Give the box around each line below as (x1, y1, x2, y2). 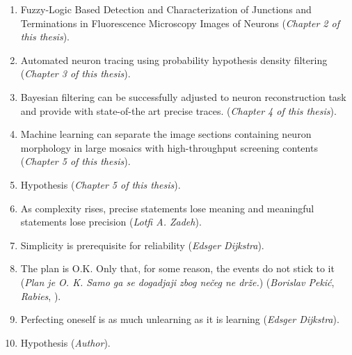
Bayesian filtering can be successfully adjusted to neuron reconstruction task (20, 89, 346, 104)
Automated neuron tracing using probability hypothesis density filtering (20, 52, 328, 67)
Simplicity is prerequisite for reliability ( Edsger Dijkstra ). (20, 237, 264, 252)
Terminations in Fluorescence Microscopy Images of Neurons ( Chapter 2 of (20, 15, 339, 30)
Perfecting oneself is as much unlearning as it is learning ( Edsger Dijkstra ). (20, 312, 339, 326)
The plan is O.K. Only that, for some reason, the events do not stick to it (20, 261, 335, 276)
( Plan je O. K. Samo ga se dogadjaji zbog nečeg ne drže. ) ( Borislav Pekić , (20, 274, 335, 289)
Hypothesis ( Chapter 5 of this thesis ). (20, 177, 181, 191)
